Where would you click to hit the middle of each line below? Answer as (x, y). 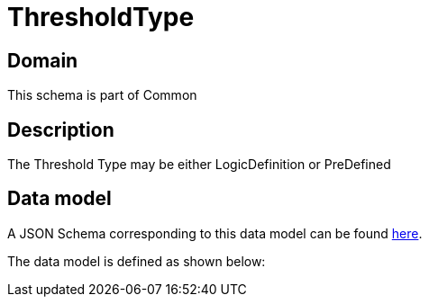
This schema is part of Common (102, 95)
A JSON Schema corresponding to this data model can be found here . (215, 233)
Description (61, 130)
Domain (43, 60)
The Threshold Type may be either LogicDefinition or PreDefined (199, 165)
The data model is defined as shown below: (137, 261)
